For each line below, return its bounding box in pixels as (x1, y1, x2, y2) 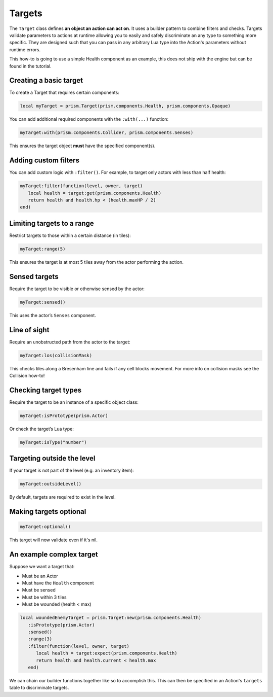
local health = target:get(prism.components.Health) (28, 190, 162, 196)
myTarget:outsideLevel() (20, 481, 82, 487)
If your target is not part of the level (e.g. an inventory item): (9, 467, 134, 474)
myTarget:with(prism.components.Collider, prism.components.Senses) (20, 130, 194, 135)
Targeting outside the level (9, 454, 96, 463)
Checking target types (9, 386, 82, 394)
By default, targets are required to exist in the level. (9, 494, 116, 500)
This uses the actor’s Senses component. (9, 312, 96, 318)
